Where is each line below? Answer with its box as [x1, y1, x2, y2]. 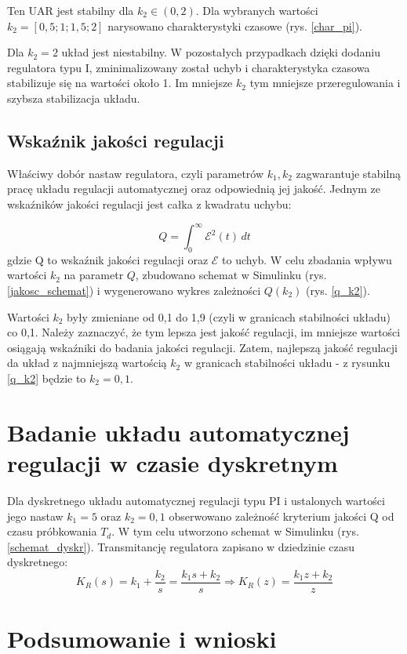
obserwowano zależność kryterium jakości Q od [169, 507, 394, 524]
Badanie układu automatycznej [7, 416, 350, 448]
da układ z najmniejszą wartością [7, 354, 167, 371]
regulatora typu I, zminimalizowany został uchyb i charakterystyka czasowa [7, 59, 370, 75]
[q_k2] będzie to [7, 370, 86, 386]
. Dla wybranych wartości [195, 2, 318, 18]
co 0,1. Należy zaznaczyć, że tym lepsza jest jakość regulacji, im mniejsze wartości [7, 324, 401, 340]
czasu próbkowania [7, 523, 97, 540]
